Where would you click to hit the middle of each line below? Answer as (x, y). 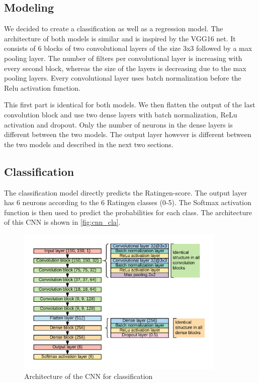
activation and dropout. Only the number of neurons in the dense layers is (118, 124)
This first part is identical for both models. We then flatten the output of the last (130, 105)
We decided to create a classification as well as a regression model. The (114, 28)
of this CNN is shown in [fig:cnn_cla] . (62, 222)
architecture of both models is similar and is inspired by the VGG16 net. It (120, 38)
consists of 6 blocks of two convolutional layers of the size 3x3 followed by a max (128, 48)
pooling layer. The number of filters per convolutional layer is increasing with (123, 58)
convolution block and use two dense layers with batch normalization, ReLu (121, 114)
